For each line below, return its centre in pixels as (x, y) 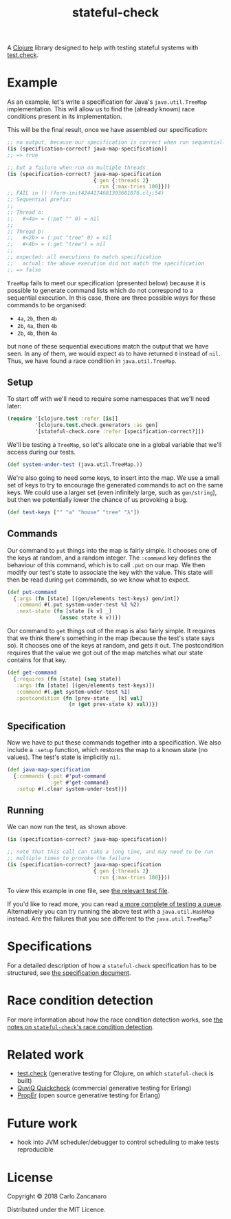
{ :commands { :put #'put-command (60, 776)
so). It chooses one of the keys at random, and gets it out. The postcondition (115, 645)
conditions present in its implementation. (65, 117)
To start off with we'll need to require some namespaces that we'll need (109, 399)
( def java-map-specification (49, 770)
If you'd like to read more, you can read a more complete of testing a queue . (115, 904)
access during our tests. (41, 452)
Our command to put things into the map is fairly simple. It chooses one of (112, 550)
